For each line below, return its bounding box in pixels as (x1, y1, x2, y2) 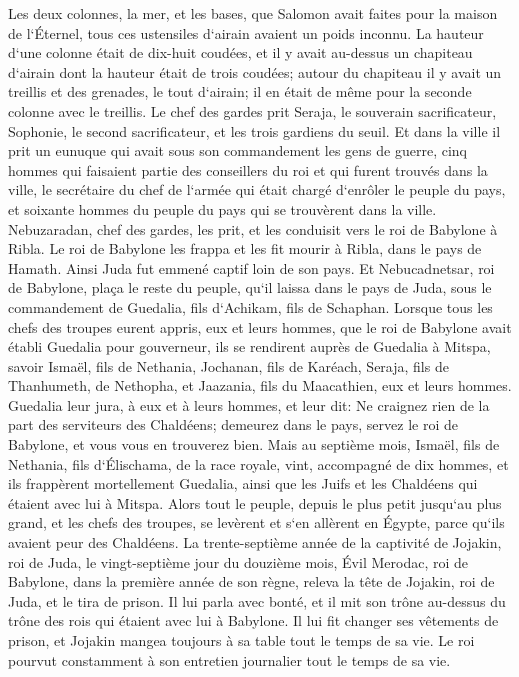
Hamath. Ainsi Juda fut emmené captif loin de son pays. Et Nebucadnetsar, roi (8, 257, 495, 278)
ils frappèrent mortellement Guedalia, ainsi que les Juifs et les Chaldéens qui (8, 473, 478, 494)
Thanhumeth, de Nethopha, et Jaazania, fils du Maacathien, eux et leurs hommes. (8, 375, 512, 396)
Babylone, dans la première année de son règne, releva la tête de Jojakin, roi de (8, 571, 495, 592)
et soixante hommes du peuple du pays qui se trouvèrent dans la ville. (8, 198, 437, 219)
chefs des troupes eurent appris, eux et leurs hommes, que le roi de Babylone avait (8, 316, 512, 337)
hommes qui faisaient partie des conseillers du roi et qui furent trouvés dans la (8, 159, 488, 180)
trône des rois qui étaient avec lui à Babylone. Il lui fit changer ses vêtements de (8, 610, 499, 631)
